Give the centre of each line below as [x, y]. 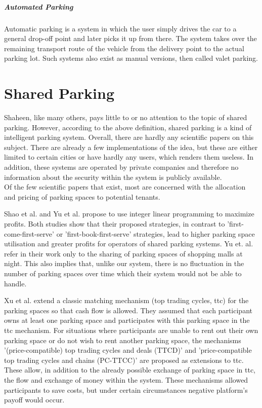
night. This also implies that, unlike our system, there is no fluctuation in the [124, 263]
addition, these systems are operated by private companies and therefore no [121, 167]
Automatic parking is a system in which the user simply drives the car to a [120, 28]
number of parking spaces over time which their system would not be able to [123, 273]
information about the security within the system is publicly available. [113, 177]
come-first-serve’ [29, 233]
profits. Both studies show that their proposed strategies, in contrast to [115, 224]
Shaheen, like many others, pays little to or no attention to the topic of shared [126, 117]
